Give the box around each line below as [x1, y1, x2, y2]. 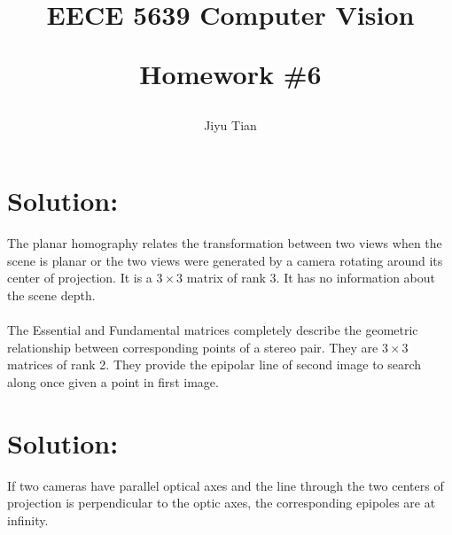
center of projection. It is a [7, 268, 152, 287]
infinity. [7, 510, 49, 529]
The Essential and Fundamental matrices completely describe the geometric [7, 321, 418, 339]
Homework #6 [139, 56, 322, 92]
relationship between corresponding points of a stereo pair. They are [7, 337, 378, 356]
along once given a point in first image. [7, 372, 219, 391]
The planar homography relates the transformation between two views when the [7, 234, 442, 252]
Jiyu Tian [204, 115, 257, 134]
